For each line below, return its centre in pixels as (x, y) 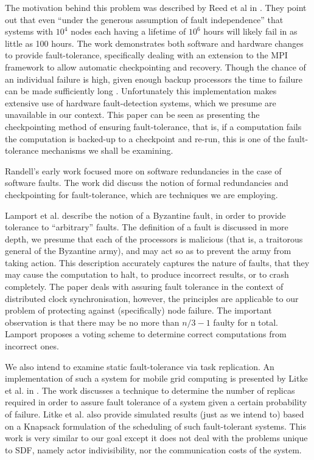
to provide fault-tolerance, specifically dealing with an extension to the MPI (146, 55)
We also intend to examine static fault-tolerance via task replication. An (140, 366)
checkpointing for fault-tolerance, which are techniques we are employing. (141, 194)
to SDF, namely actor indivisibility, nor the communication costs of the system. (153, 449)
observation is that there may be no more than (92, 322)
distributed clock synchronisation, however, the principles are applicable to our (152, 298)
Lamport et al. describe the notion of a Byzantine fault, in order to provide (145, 215)
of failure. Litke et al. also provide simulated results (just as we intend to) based (155, 414)
